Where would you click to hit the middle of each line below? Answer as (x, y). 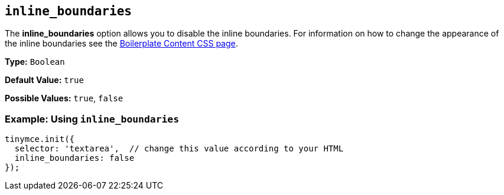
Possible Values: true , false (64, 98)
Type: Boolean (35, 62)
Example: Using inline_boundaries (92, 119)
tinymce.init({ (40, 139)
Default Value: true (44, 80)
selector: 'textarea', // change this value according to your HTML (179, 149)
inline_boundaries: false (74, 158)
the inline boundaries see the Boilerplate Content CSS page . (121, 44)
